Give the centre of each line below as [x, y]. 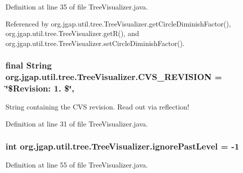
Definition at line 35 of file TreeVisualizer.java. [77, 6]
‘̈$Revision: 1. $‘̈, [40, 88]
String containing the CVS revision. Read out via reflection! [97, 107]
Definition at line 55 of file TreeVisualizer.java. [77, 164]
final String [29, 65]
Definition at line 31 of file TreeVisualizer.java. [77, 124]
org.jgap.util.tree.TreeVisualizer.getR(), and [72, 33]
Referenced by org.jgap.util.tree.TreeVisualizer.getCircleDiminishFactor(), [118, 23]
